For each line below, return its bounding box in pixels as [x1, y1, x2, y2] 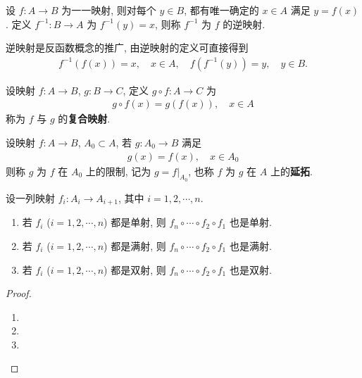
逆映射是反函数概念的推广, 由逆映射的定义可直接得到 [6, 40, 249, 55]
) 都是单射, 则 [104, 215, 166, 229]
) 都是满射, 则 [104, 238, 166, 253]
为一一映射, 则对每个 [61, 3, 156, 17]
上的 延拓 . [270, 163, 313, 178]
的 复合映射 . [58, 111, 111, 126]
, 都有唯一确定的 [184, 3, 259, 17]
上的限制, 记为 [85, 163, 151, 178]
